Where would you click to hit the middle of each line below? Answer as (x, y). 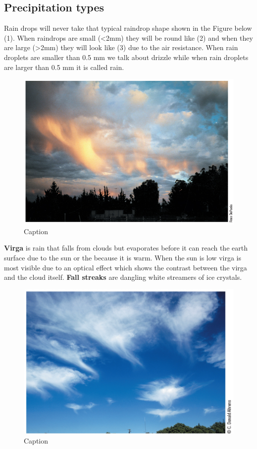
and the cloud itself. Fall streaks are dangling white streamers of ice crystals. (123, 277)
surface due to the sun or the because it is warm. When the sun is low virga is (123, 257)
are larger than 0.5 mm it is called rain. (64, 67)
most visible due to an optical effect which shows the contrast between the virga (126, 267)
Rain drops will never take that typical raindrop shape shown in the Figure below (128, 28)
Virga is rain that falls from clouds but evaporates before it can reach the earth (126, 248)
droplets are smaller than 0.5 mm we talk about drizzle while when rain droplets (126, 57)
